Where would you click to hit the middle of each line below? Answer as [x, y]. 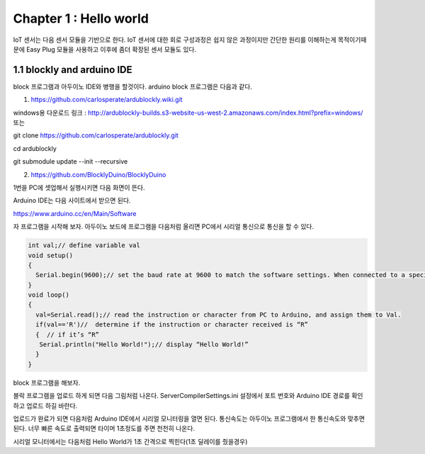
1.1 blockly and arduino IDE [73, 70]
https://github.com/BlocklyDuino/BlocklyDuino [98, 174]
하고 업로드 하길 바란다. [45, 405]
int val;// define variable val [84, 245]
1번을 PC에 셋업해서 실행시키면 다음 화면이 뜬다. [79, 187]
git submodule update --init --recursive [70, 161]
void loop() [49, 295]
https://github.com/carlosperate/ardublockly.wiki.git [107, 100]
